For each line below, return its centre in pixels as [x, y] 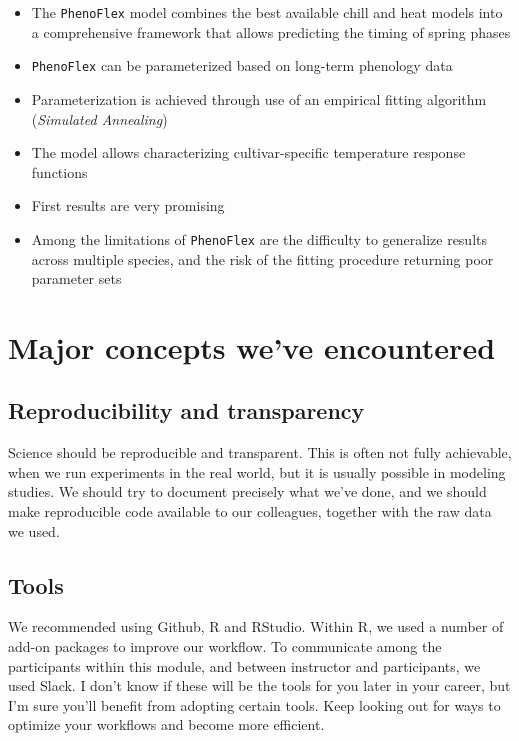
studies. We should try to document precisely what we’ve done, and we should [247, 491]
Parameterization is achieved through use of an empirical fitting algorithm [259, 98]
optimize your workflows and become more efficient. [166, 724]
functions [59, 171]
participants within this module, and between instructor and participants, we [244, 665]
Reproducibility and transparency [186, 410]
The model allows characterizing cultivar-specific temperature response [248, 152]
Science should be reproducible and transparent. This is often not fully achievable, [260, 452]
